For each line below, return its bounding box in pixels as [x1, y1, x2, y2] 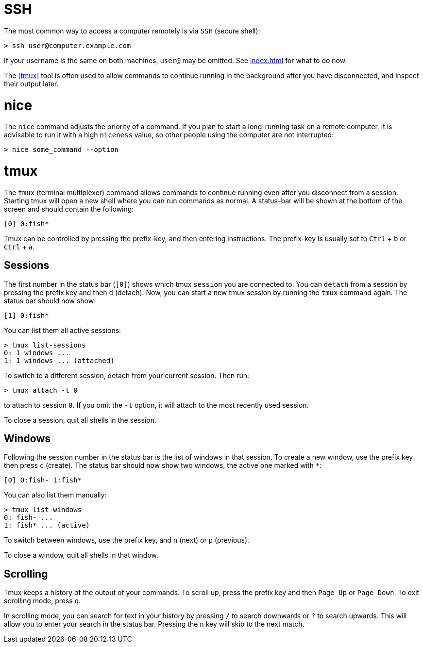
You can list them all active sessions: [4, 326, 121, 334]
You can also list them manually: [4, 491, 107, 499]
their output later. [4, 79, 59, 88]
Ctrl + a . [4, 242, 35, 251]
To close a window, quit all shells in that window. [4, 551, 158, 560]
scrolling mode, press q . [4, 597, 81, 605]
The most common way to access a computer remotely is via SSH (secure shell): [4, 26, 260, 35]
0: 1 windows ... [4, 348, 69, 357]
